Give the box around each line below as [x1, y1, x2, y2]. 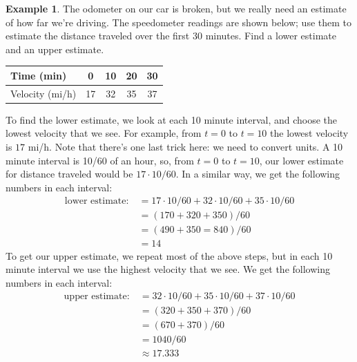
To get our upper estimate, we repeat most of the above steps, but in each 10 [6, 248, 333, 263]
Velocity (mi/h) [10, 86, 77, 100]
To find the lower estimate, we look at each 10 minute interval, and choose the [6, 112, 338, 126]
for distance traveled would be [6, 166, 133, 181]
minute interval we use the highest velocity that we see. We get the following [6, 262, 330, 276]
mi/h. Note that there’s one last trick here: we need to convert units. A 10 [28, 140, 343, 153]
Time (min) [10, 68, 67, 82]
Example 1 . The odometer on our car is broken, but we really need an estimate [6, 1, 347, 15]
